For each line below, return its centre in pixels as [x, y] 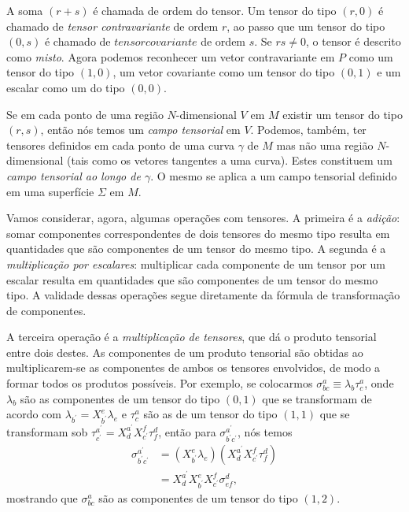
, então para [187, 431]
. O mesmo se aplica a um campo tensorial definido [274, 175]
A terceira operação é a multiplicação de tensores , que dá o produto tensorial [192, 337]
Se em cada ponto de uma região [85, 114]
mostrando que [42, 497]
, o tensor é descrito [354, 41]
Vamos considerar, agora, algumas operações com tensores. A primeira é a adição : [203, 218]
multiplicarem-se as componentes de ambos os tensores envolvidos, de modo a [193, 367]
